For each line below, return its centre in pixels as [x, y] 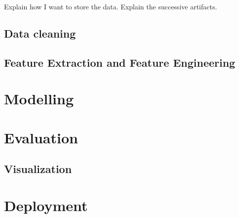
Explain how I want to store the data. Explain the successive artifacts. [111, 6]
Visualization [38, 169]
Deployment [46, 205]
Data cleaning [40, 33]
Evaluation [41, 137]
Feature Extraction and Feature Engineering [120, 62]
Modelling [39, 99]
